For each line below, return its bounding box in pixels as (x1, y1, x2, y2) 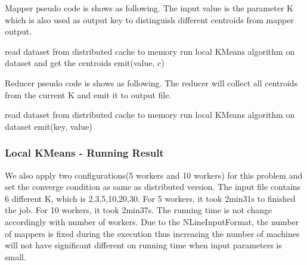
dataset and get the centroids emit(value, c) (5, 57, 165, 69)
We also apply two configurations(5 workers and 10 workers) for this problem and (5, 169, 303, 181)
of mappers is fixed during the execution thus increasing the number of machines (5, 227, 300, 239)
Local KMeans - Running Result (5, 145, 164, 160)
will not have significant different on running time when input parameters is (5, 239, 282, 251)
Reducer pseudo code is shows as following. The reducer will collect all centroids (5, 76, 298, 89)
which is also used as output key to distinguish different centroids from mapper (5, 13, 294, 26)
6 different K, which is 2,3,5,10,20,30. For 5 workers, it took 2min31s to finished (5, 192, 296, 204)
